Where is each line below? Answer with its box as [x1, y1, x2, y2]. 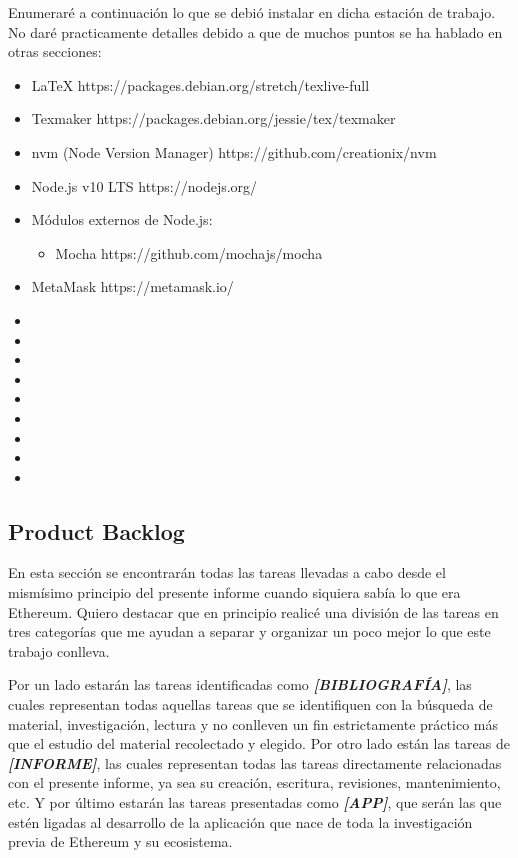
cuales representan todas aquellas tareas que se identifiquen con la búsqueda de [8, 694, 493, 715]
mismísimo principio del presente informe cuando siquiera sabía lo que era [8, 582, 461, 603]
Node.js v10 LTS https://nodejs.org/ [31, 175, 258, 196]
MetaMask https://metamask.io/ [31, 276, 234, 297]
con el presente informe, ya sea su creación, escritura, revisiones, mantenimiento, [8, 772, 501, 793]
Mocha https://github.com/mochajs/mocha [55, 242, 323, 263]
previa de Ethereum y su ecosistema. [8, 831, 233, 852]
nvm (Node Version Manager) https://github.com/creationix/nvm [31, 141, 437, 162]
